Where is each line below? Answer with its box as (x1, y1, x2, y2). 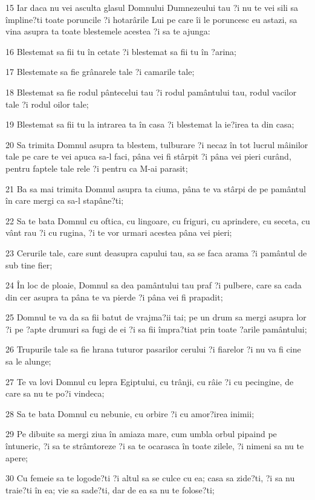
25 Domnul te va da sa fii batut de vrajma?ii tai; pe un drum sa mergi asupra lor (5, 311, 307, 323)
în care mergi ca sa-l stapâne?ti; (5, 194, 124, 207)
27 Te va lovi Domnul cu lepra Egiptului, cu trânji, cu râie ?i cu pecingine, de (5, 375, 294, 388)
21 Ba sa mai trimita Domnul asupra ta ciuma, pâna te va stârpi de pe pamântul (5, 182, 306, 195)
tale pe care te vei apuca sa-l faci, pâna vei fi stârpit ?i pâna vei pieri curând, (5, 150, 291, 163)
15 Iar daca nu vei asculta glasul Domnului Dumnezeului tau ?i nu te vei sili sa (5, 1, 299, 13)
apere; (5, 451, 28, 464)
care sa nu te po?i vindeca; (5, 387, 105, 400)
